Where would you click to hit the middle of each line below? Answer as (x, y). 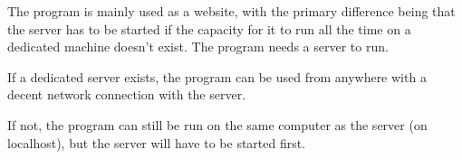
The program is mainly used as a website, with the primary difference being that (231, 11)
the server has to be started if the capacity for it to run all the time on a (209, 28)
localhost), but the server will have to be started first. (157, 142)
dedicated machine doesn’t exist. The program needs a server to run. (198, 47)
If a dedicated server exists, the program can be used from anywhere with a (217, 76)
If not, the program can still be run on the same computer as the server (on (217, 124)
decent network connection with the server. (127, 94)
